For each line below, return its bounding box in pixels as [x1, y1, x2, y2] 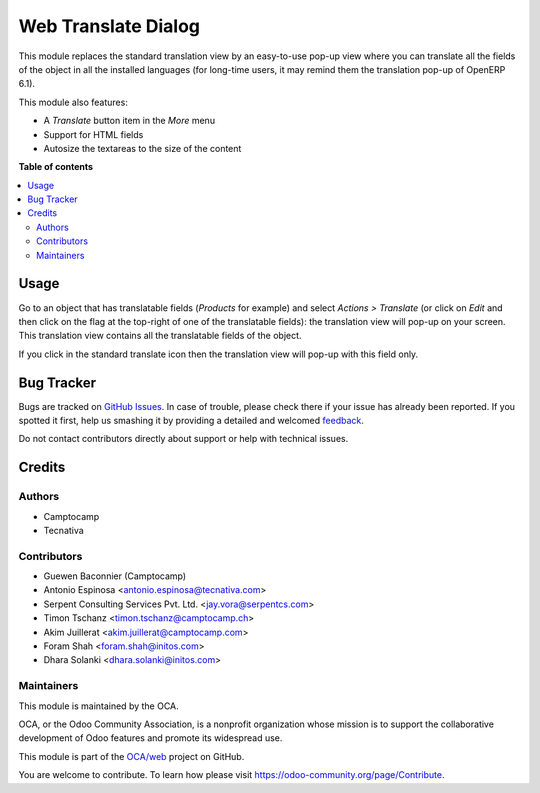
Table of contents [18, 161, 94, 173]
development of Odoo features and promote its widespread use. [18, 732, 283, 744]
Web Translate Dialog [18, 15, 200, 37]
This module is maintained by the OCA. [18, 700, 179, 712]
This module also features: [18, 96, 129, 108]
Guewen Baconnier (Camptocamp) [43, 570, 187, 582]
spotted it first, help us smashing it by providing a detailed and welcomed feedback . [18, 415, 365, 426]
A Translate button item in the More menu [43, 115, 215, 127]
